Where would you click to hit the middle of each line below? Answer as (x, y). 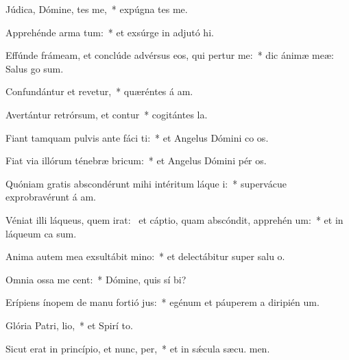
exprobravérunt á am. (51, 197)
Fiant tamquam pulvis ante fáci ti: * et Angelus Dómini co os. (137, 137)
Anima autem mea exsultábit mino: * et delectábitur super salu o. (145, 256)
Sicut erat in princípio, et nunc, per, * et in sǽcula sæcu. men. (138, 348)
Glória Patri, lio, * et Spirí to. (69, 325)
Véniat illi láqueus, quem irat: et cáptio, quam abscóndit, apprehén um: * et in (174, 219)
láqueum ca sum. (41, 233)
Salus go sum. (35, 68)
